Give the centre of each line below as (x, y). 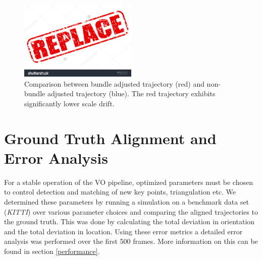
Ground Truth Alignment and (110, 138)
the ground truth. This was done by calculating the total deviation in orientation (129, 221)
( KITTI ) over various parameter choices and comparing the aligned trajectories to (131, 211)
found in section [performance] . (52, 251)
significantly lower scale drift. (69, 103)
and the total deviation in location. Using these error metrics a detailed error (123, 231)
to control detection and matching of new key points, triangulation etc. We (120, 192)
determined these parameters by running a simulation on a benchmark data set (127, 201)
